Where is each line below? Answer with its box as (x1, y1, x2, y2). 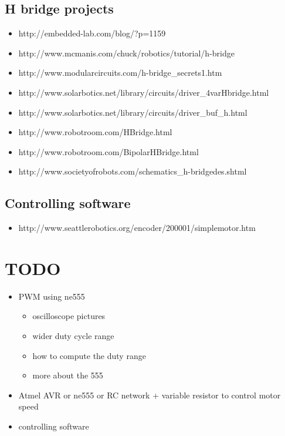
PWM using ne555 (18, 290, 85, 302)
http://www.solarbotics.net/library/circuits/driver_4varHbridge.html (18, 86, 269, 98)
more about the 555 (32, 369, 103, 381)
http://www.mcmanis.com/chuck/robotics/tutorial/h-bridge (18, 46, 235, 59)
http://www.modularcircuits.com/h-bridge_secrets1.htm (18, 66, 222, 79)
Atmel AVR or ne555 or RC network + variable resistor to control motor (18, 388, 281, 401)
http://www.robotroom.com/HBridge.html (18, 126, 172, 138)
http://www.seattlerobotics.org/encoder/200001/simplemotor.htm (18, 222, 256, 234)
